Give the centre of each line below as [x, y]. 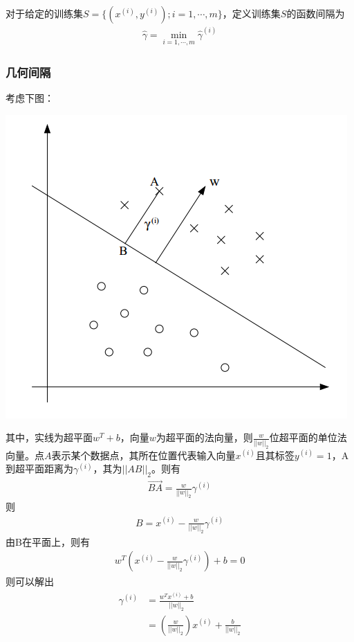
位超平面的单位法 [308, 437]
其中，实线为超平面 [49, 437]
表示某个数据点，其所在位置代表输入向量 [143, 455]
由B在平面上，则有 [48, 541]
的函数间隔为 [316, 13]
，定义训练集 [251, 13]
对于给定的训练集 [44, 13]
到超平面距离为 [39, 469]
